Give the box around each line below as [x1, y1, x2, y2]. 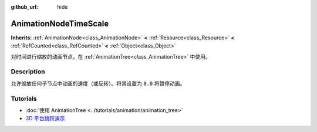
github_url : [11, 4, 38, 10]
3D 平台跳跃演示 [25, 115, 65, 122]
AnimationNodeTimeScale [11, 18, 109, 29]
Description [11, 67, 45, 76]
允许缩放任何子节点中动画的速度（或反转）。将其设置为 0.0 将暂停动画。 [11, 80, 186, 87]
